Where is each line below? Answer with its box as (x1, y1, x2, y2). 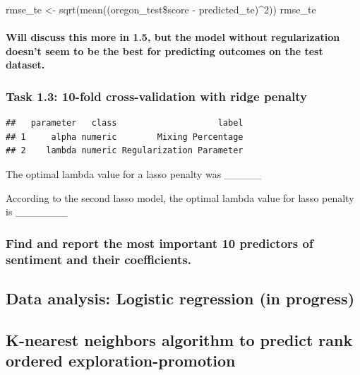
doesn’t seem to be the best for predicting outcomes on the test (6, 43, 323, 58)
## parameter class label (6, 118, 244, 129)
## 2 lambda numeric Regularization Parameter (6, 145, 244, 156)
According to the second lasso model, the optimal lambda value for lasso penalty (6, 190, 354, 205)
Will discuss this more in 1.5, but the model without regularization (6, 30, 340, 44)
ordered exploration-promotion (6, 350, 236, 371)
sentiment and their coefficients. (6, 250, 191, 268)
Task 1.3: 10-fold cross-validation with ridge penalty (6, 87, 308, 105)
